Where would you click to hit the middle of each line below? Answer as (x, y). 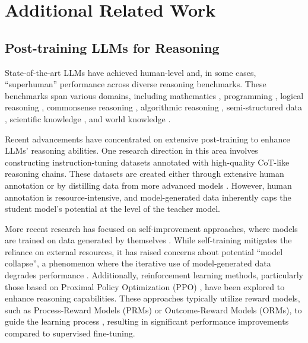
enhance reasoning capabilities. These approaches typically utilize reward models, (153, 298)
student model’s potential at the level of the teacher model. (113, 209)
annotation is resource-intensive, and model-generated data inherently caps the (148, 197)
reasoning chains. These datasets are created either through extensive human (145, 174)
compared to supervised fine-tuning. (70, 333)
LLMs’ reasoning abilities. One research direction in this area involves (131, 150)
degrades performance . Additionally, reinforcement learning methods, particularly (154, 275)
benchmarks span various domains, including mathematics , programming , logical (154, 95)
